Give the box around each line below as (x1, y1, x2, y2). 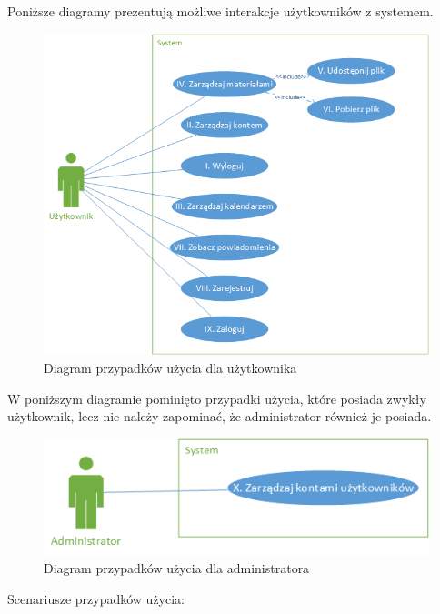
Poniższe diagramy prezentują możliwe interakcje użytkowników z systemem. (7, 2, 434, 20)
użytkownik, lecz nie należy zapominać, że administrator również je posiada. (7, 407, 432, 426)
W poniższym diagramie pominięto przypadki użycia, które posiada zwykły (7, 388, 426, 408)
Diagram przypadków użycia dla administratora (44, 558, 310, 577)
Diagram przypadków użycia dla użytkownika (44, 357, 297, 377)
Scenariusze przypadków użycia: (7, 589, 185, 608)
